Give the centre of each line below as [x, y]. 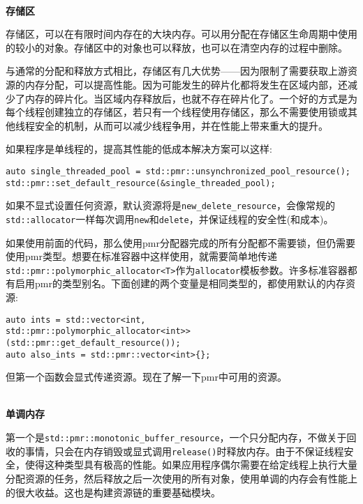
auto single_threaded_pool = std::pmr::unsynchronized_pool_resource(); [178, 171]
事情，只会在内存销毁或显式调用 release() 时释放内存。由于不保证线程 [184, 451]
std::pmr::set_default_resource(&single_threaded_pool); [141, 183]
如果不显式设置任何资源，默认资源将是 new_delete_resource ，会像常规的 [171, 205]
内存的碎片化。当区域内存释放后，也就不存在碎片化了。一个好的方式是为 [191, 98]
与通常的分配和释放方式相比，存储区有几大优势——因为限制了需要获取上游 [177, 71]
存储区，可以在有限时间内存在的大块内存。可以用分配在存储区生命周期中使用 [181, 34]
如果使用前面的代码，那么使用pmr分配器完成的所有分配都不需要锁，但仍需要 [180, 242]
